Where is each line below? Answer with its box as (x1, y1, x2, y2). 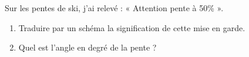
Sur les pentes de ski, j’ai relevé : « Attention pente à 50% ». (5, 2, 224, 14)
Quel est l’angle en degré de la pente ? (18, 41, 157, 53)
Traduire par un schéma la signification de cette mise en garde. (18, 21, 245, 33)
